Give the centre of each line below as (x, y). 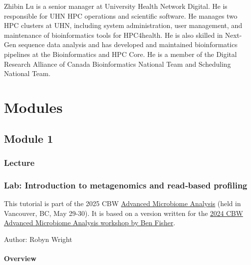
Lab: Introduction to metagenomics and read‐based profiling (126, 185)
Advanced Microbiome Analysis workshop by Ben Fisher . (90, 223)
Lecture (19, 162)
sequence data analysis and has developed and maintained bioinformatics (128, 44)
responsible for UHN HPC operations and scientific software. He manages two (121, 15)
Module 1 (29, 138)
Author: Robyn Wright (38, 239)
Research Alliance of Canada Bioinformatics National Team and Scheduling (117, 64)
